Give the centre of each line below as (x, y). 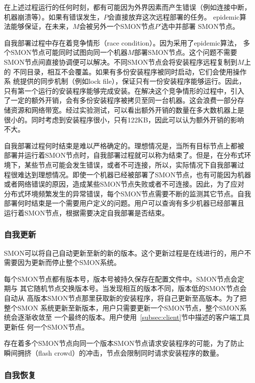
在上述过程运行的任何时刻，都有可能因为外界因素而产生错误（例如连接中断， (127, 7)
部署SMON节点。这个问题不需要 (186, 52)
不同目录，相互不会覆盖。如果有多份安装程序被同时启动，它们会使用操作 (130, 71)
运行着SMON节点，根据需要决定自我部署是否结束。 (87, 212)
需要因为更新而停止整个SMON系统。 (63, 262)
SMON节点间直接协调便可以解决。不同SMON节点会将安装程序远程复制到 (121, 61)
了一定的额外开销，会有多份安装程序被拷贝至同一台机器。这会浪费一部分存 (124, 100)
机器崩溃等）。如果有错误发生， (54, 16)
